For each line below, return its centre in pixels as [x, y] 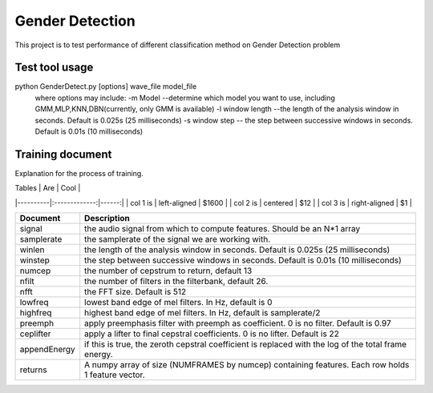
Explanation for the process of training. [79, 173]
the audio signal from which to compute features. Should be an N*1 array [223, 229]
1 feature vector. [115, 375]
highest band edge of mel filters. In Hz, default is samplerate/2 [202, 313]
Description [107, 219]
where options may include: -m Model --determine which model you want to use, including [185, 98]
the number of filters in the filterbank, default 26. [176, 282]
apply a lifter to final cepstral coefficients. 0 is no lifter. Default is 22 [212, 334]
